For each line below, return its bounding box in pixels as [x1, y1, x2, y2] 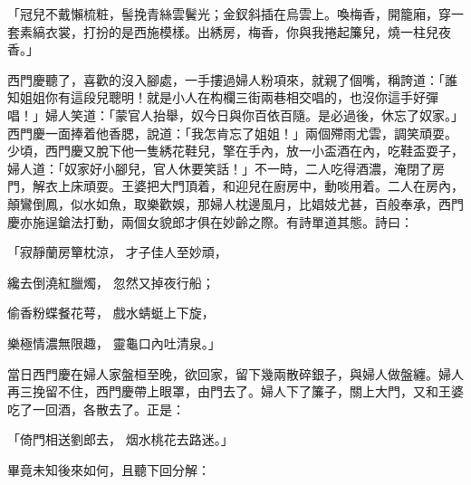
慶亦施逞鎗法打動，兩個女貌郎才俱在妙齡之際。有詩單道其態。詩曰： [7, 212, 413, 231]
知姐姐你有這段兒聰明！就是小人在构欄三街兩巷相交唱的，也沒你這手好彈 [7, 88, 438, 107]
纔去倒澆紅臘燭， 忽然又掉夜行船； [7, 272, 215, 291]
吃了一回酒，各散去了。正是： [7, 399, 185, 418]
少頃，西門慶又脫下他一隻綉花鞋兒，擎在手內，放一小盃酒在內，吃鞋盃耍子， [7, 141, 464, 160]
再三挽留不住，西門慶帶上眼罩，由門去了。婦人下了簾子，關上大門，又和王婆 [7, 382, 464, 401]
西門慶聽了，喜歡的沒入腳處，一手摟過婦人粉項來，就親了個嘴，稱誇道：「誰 [7, 70, 457, 89]
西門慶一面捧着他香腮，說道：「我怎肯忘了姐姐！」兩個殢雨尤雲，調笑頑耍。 [7, 123, 457, 142]
